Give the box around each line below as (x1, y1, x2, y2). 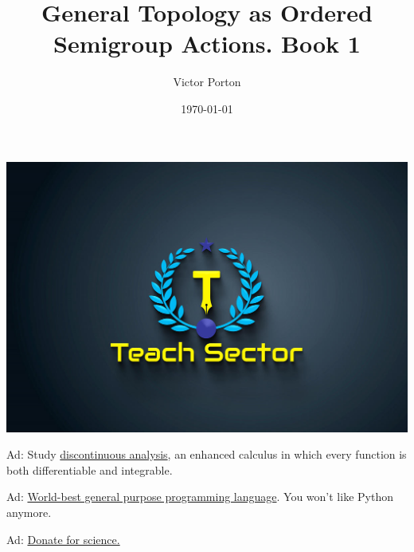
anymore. (6, 503, 52, 520)
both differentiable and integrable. (6, 461, 173, 478)
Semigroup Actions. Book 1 (53, 27, 361, 60)
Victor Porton (173, 73, 241, 90)
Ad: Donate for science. (6, 530, 120, 547)
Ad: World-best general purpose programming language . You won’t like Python (6, 488, 393, 505)
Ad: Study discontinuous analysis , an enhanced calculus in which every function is (6, 446, 407, 463)
